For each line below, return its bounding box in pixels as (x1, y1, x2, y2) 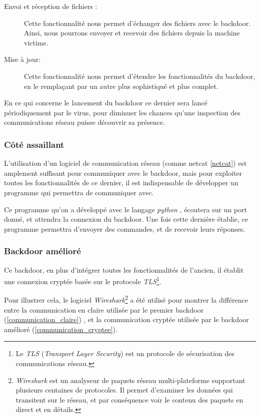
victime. (24, 37, 48, 47)
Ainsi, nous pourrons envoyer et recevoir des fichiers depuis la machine (24, 27, 240, 38)
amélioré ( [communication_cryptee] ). (4, 324, 117, 334)
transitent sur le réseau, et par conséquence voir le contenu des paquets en (15, 394, 243, 405)
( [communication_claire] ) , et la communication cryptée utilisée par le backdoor (4, 314, 249, 325)
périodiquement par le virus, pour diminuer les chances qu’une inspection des (4, 107, 240, 117)
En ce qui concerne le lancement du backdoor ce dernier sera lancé (4, 97, 207, 108)
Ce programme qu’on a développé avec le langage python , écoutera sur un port (4, 204, 247, 214)
